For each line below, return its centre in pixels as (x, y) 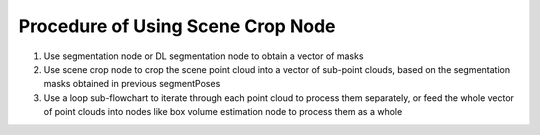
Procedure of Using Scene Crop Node (177, 26)
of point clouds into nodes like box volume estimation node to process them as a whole (223, 112)
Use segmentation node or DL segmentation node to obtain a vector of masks (203, 56)
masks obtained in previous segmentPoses (132, 84)
